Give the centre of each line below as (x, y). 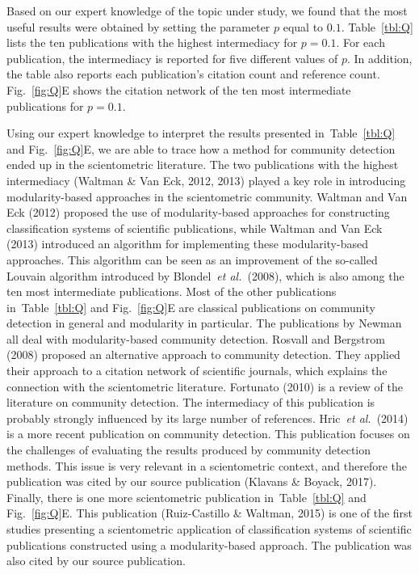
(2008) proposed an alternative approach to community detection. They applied (203, 355)
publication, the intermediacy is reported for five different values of (172, 58)
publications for (45, 106)
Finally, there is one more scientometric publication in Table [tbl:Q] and (186, 497)
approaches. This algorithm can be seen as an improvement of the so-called (192, 259)
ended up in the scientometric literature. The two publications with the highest (203, 165)
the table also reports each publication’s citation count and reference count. (193, 74)
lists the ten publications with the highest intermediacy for (152, 42)
